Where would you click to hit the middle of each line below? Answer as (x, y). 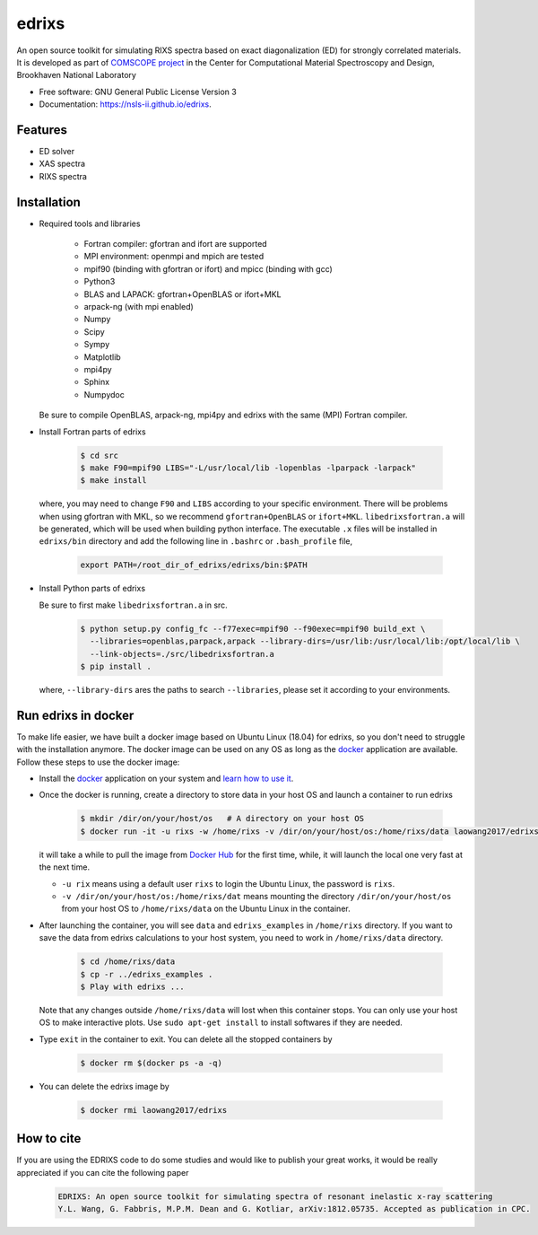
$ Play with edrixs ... (133, 986)
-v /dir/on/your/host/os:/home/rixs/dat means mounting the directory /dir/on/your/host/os (256, 896)
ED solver (57, 152)
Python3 (100, 282)
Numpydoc (104, 394)
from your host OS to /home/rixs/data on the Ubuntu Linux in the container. (206, 909)
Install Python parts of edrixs (92, 589)
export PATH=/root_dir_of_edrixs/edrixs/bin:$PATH (194, 565)
